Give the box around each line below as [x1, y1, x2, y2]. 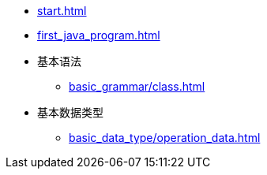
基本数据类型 [37, 106, 103, 119]
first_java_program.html [37, 28, 160, 42]
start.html [37, 4, 87, 17]
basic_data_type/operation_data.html [69, 131, 261, 144]
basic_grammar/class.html [69, 80, 205, 93]
